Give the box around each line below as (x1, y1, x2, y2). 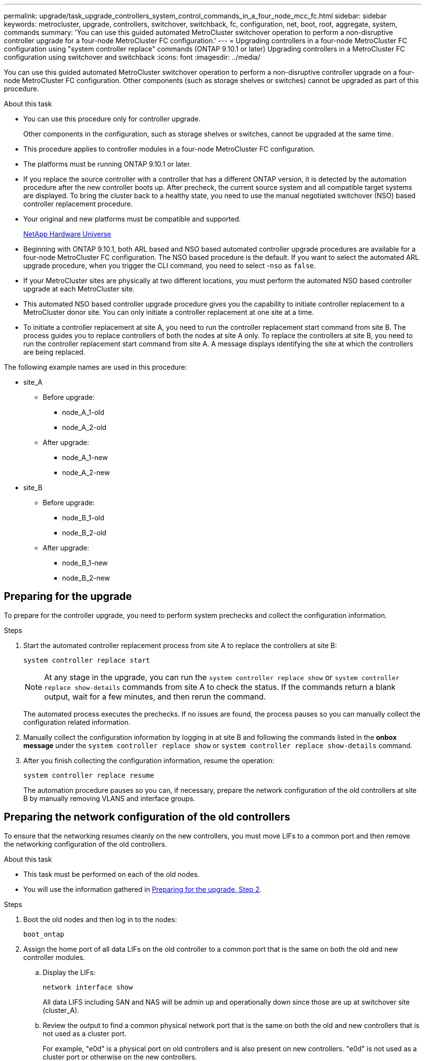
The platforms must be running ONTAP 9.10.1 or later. (23, 160, 192, 168)
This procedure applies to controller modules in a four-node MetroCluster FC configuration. (23, 145, 315, 153)
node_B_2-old (62, 529, 107, 537)
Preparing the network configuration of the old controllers (4, 811, 290, 823)
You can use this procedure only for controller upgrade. (23, 115, 201, 123)
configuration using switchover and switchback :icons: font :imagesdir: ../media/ (4, 53, 261, 61)
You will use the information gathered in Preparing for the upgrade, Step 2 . (23, 885, 262, 893)
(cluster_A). (43, 1006, 80, 1014)
